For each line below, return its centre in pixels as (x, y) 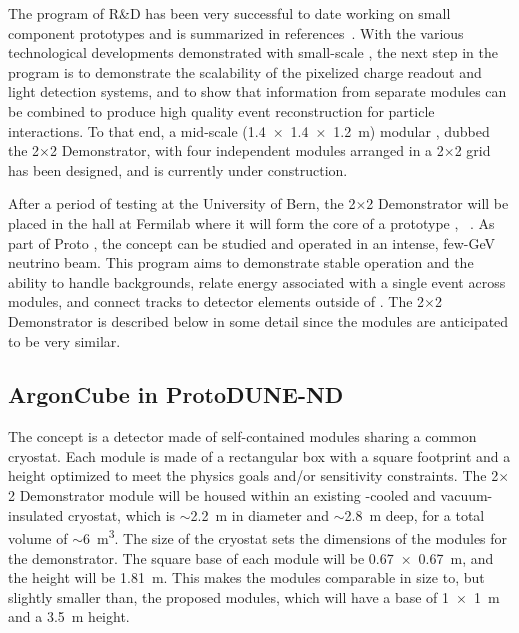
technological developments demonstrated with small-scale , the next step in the (253, 52)
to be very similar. (64, 340)
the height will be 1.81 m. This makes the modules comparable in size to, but (246, 577)
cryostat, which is (121, 514)
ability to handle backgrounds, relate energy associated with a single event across (257, 281)
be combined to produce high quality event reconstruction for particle (221, 110)
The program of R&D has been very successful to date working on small (229, 13)
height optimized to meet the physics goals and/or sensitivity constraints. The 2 (253, 475)
